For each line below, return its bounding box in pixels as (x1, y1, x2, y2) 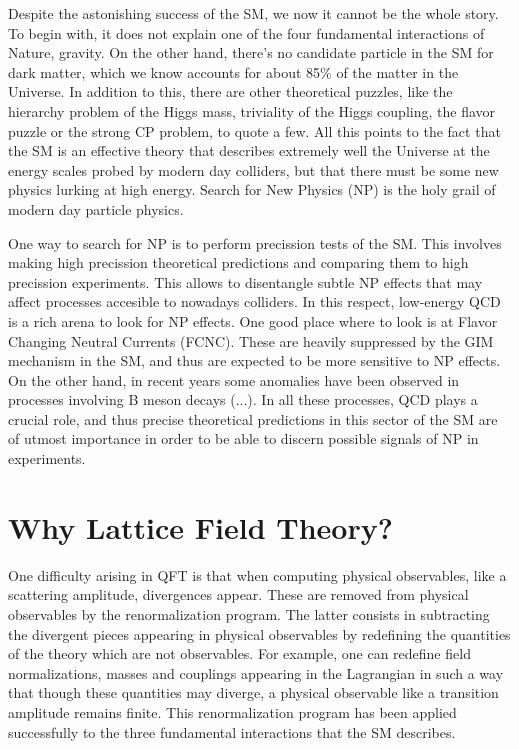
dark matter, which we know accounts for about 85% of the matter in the (8, 61, 459, 82)
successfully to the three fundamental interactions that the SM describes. (8, 721, 456, 742)
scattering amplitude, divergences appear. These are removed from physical (8, 584, 469, 605)
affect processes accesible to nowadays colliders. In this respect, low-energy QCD (8, 291, 501, 312)
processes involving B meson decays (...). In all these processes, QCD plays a (8, 389, 478, 410)
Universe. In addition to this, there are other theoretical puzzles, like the (8, 81, 453, 102)
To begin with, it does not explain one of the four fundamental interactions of (8, 22, 485, 43)
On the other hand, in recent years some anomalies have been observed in (8, 369, 460, 390)
